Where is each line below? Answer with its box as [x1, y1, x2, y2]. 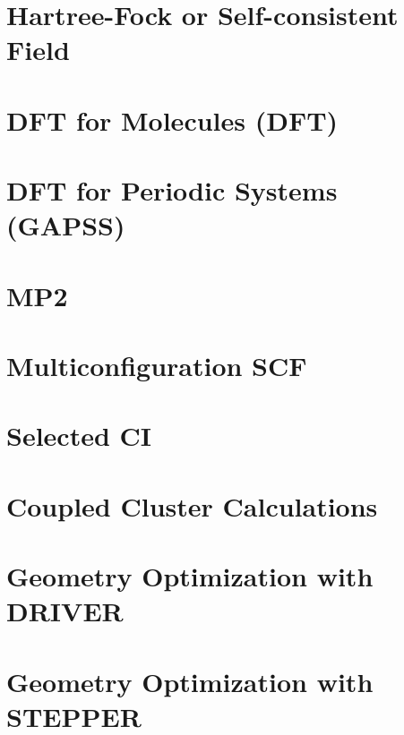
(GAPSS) [6, 207, 125, 244]
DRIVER [6, 593, 124, 629]
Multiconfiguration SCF [6, 347, 307, 384]
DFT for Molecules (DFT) [6, 101, 339, 138]
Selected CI [6, 417, 152, 454]
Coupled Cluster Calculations [6, 487, 378, 524]
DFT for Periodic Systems [6, 172, 338, 209]
